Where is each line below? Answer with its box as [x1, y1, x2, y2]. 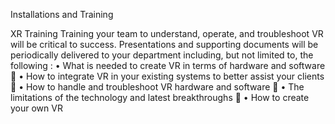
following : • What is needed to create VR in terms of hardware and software [10, 60, 326, 71]
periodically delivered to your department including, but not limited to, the [10, 49, 314, 61]
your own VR [10, 102, 63, 114]
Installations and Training [10, 9, 114, 20]
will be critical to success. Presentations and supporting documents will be [10, 39, 319, 50]
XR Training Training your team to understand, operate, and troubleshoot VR [10, 28, 324, 39]
